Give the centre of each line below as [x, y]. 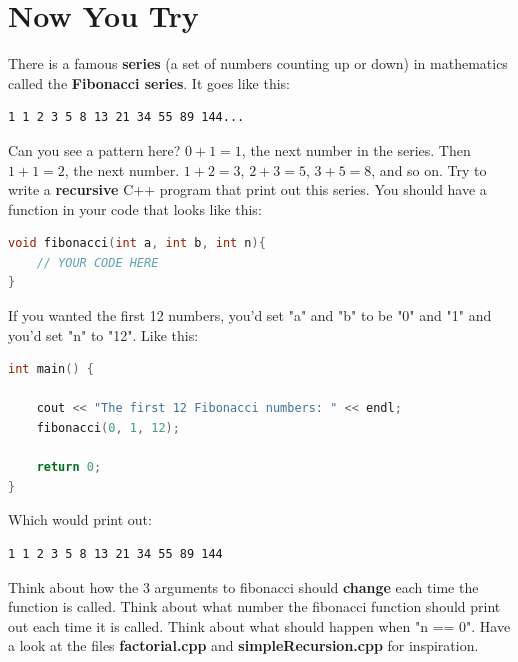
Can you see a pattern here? [94, 149]
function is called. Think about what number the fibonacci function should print [254, 606]
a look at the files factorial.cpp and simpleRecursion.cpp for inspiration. [243, 645]
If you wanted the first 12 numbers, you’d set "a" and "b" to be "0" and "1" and [250, 315]
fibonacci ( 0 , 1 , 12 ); [108, 428]
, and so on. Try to [429, 169]
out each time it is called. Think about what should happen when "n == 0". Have [259, 625]
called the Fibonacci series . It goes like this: [149, 82]
